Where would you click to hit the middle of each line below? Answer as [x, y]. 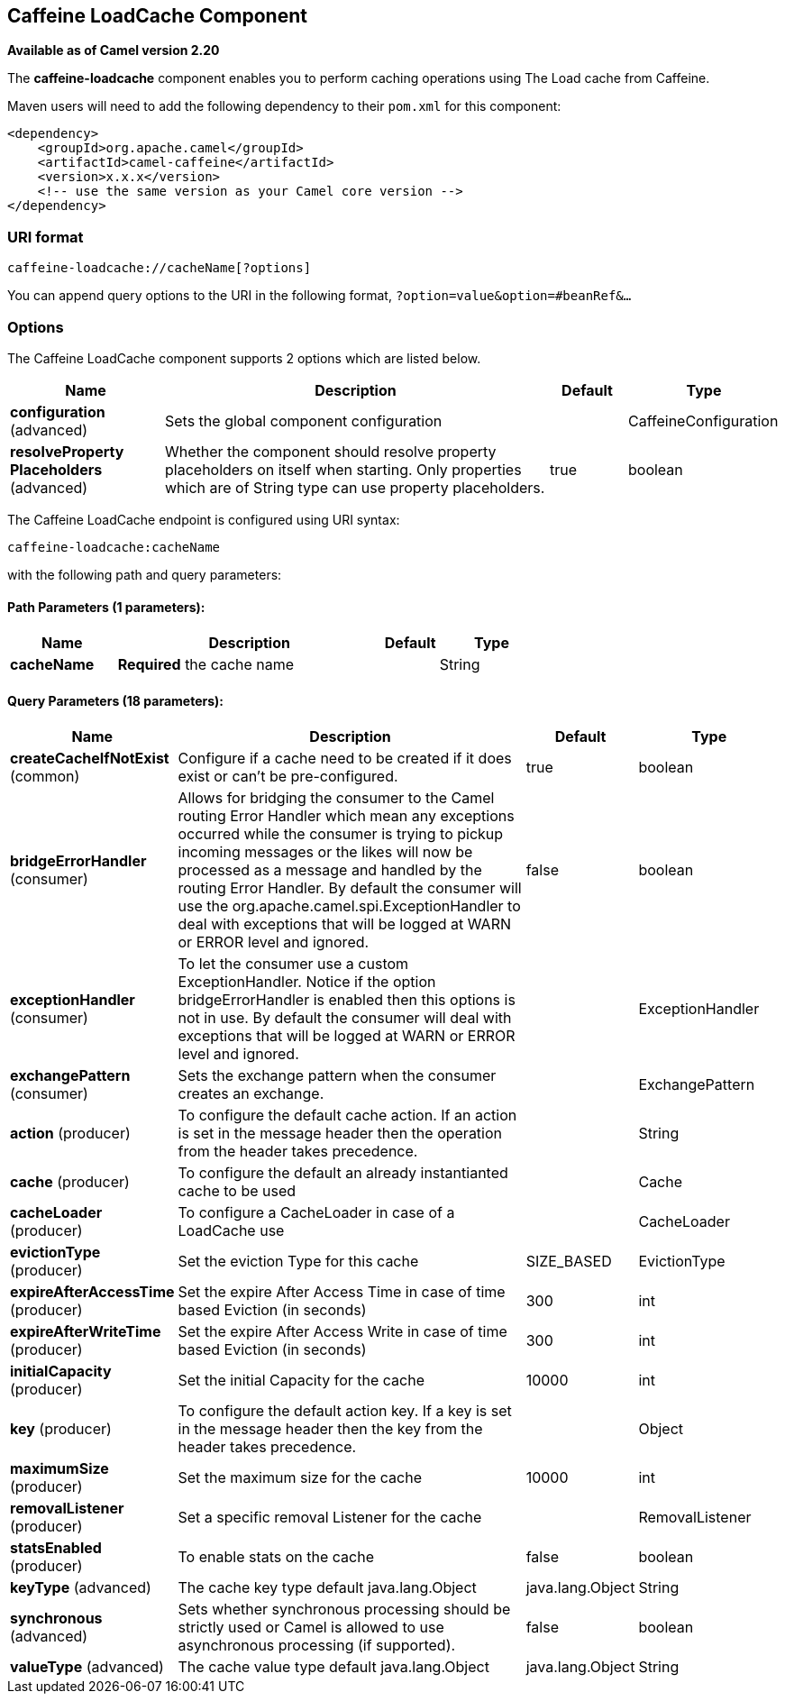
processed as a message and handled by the [330, 870]
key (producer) [61, 1429]
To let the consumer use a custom [293, 964]
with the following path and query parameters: [145, 574]
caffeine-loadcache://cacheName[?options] [160, 268]
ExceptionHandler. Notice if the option [307, 982]
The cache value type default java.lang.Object [333, 1667]
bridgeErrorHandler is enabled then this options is [347, 1000]
